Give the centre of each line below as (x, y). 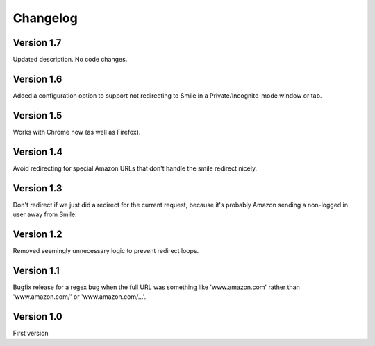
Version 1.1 (36, 270)
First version (31, 334)
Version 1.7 (37, 43)
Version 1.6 (37, 79)
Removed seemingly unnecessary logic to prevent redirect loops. (106, 250)
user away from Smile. (45, 214)
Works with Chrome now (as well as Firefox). (77, 132)
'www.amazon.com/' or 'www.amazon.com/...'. (80, 297)
